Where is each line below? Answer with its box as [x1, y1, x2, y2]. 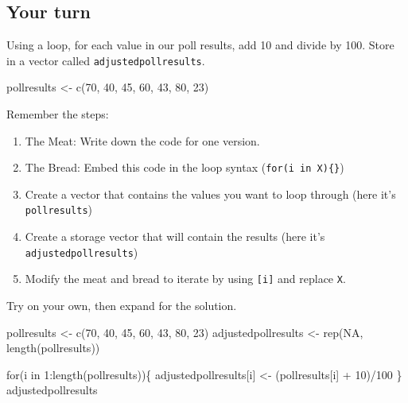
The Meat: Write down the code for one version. [25, 132, 260, 149]
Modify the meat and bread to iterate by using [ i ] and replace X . [25, 270, 346, 287]
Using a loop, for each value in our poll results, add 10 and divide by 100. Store [6, 37, 394, 53]
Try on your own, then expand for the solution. [6, 297, 237, 314]
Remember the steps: [6, 106, 109, 122]
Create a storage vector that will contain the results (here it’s [25, 228, 325, 245]
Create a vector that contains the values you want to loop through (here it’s [25, 185, 396, 202]
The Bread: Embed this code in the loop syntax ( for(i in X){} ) [25, 159, 344, 176]
